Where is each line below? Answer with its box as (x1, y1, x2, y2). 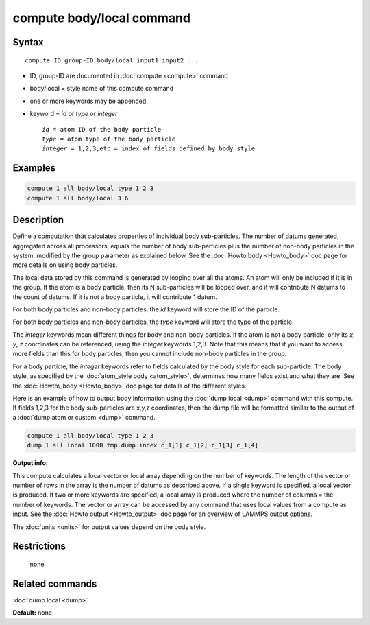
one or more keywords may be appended (29, 97, 147, 105)
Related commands (12, 578, 97, 589)
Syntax (12, 36, 44, 48)
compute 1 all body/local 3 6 (27, 194, 129, 202)
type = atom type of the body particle (42, 134, 176, 143)
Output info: (12, 459, 48, 467)
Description (12, 214, 64, 226)
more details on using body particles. (12, 261, 118, 269)
